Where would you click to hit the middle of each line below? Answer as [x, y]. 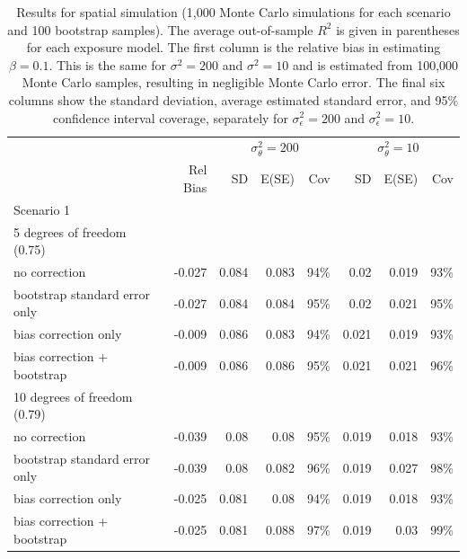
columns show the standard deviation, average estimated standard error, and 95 [228, 99]
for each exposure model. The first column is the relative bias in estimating [233, 47]
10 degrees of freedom [73, 396]
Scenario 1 [42, 209]
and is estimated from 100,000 [375, 64]
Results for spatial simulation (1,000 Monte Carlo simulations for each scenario [233, 12]
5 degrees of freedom [70, 231]
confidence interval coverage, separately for [170, 117]
